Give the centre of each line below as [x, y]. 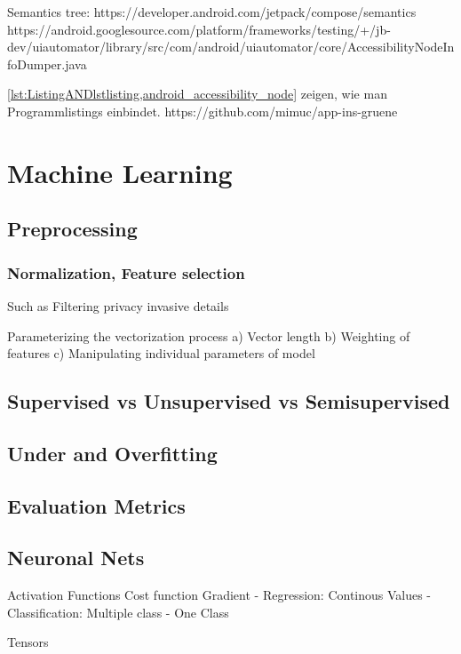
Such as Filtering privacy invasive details [118, 305]
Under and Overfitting [112, 453]
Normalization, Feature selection [126, 272]
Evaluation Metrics [96, 505]
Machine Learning [120, 172]
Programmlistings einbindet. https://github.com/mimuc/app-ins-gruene [203, 111]
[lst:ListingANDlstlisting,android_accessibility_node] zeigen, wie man [197, 94]
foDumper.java [47, 64]
